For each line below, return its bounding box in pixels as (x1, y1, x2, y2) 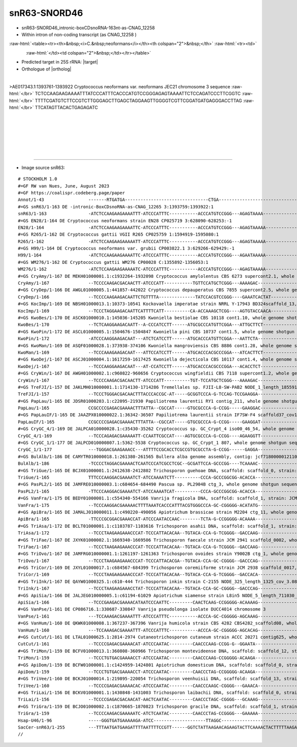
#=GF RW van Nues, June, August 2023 (18, 183, 110, 188)
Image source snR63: (21, 164, 65, 171)
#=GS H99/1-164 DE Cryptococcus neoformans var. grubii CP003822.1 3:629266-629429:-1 (18, 246, 235, 251)
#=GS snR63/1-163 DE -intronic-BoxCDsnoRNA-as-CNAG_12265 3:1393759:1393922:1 (18, 204, 214, 209)
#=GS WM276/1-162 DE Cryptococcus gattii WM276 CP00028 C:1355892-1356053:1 (18, 259, 209, 265)
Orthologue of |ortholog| (21, 66, 72, 72)
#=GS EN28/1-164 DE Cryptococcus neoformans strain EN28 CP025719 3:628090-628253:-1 (18, 218, 232, 223)
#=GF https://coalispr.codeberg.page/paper (18, 190, 125, 195)
